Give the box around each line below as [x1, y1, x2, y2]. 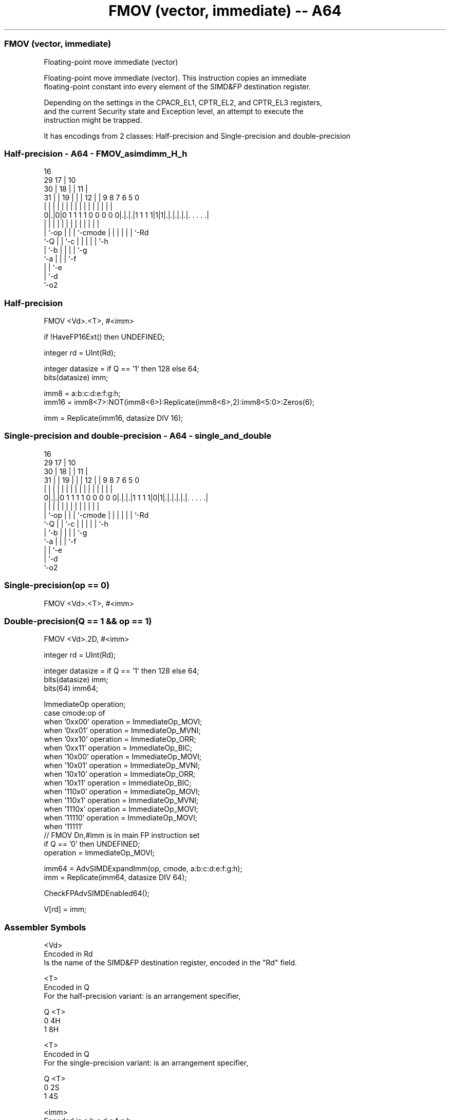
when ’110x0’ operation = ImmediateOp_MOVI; [44, 787, 200, 796]
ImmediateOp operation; [44, 700, 126, 709]
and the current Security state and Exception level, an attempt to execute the [44, 106, 304, 116]
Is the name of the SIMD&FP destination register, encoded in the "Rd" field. [44, 958, 297, 967]
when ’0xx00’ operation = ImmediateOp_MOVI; [44, 717, 202, 726]
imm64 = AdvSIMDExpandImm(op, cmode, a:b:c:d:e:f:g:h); [44, 864, 242, 873]
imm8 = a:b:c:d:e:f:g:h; [44, 389, 121, 398]
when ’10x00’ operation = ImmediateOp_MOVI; [44, 752, 202, 761]
